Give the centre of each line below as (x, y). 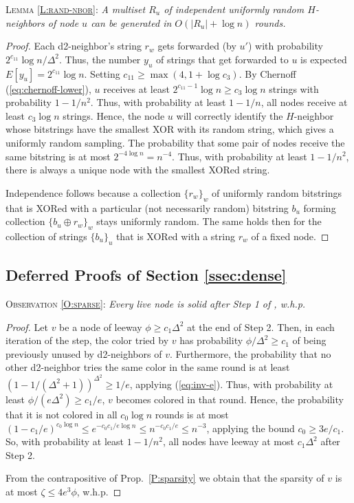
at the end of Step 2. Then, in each (261, 327)
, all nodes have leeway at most (228, 441)
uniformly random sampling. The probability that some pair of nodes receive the (175, 142)
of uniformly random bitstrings (277, 192)
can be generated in (131, 22)
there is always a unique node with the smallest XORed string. (138, 170)
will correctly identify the (230, 115)
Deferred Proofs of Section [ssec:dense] (146, 275)
